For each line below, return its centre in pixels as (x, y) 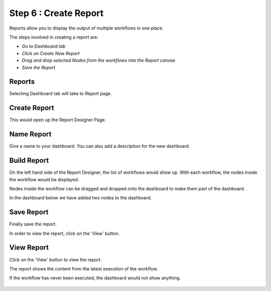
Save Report (29, 212)
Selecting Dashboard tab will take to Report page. (61, 94)
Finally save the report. (33, 224)
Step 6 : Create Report (56, 13)
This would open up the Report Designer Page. (58, 120)
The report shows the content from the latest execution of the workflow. (84, 268)
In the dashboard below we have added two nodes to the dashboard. (81, 198)
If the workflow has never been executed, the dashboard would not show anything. (95, 278)
